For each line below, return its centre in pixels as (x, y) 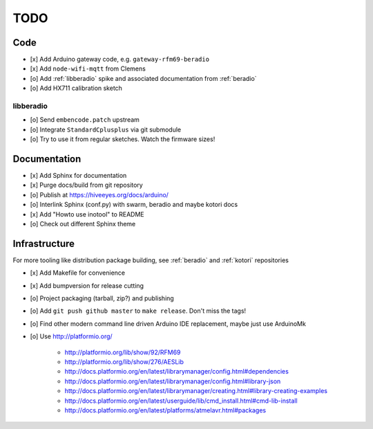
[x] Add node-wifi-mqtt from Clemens (88, 69)
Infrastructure (44, 243)
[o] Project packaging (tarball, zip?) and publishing (102, 298)
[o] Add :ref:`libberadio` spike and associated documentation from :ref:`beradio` (143, 78)
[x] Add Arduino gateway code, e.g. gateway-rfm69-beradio (120, 60)
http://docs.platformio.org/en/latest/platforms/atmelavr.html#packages (165, 410)
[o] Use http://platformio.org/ (71, 336)
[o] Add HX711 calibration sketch (76, 88)
